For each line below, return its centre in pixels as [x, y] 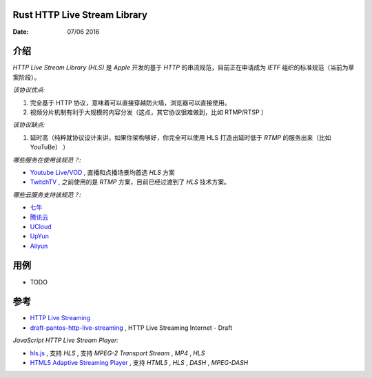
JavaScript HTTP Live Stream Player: [65, 340]
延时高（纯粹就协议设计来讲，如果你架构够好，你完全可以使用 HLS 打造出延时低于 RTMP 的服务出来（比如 [180, 137]
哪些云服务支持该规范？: [47, 195]
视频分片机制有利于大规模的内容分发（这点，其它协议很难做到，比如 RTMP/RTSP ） [149, 112]
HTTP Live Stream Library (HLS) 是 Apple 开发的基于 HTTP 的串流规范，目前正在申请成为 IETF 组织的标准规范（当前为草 [184, 67]
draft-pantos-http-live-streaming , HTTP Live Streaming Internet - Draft [131, 328]
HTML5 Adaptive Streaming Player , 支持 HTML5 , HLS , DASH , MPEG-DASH [139, 363]
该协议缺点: [29, 125]
